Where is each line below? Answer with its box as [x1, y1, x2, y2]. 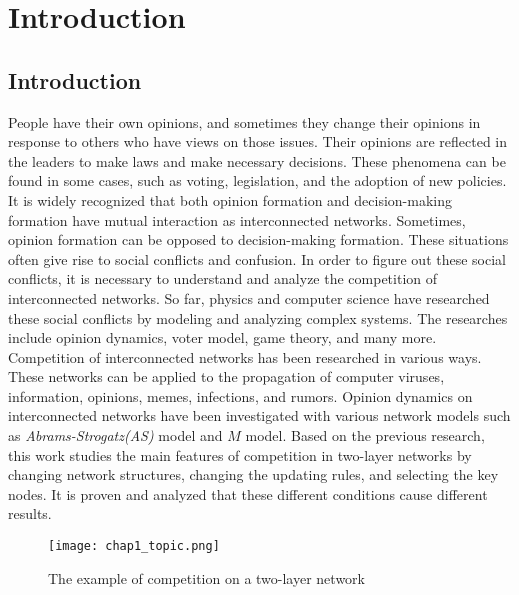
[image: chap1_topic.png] [48, 539, 220, 554]
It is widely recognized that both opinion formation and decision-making [8, 189, 452, 210]
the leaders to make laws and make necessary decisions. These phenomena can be [8, 150, 506, 171]
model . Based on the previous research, [245, 425, 485, 446]
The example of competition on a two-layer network [48, 567, 365, 588]
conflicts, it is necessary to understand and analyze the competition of [8, 268, 438, 289]
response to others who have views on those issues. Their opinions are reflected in [8, 131, 507, 152]
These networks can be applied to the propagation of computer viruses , [8, 366, 445, 387]
